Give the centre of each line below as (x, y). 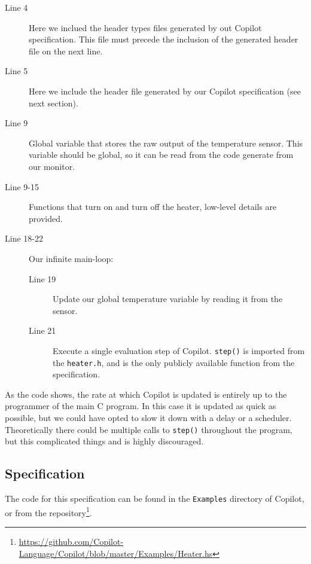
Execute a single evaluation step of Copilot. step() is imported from (179, 350)
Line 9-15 (22, 186)
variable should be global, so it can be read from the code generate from (161, 155)
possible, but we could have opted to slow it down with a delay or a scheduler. (148, 417)
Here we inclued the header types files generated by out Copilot (145, 27)
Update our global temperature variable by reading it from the (168, 299)
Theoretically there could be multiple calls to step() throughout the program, (149, 429)
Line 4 (16, 7)
